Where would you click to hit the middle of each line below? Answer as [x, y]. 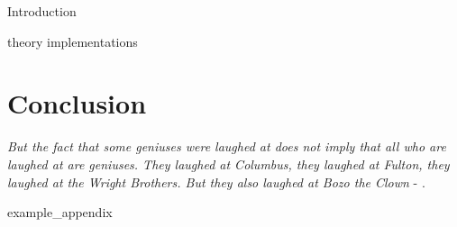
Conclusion [77, 103]
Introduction [42, 11]
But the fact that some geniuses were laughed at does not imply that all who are [227, 146]
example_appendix [60, 212]
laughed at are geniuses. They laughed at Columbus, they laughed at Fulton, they [228, 163]
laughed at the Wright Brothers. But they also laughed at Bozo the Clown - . [216, 182]
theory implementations [73, 41]
